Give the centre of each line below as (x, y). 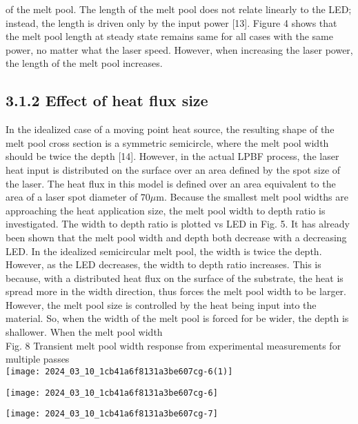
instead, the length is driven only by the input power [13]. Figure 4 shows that (171, 22)
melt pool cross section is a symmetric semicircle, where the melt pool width (167, 142)
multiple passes (38, 359)
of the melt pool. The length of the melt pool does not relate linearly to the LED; (179, 9)
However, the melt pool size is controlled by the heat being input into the (161, 304)
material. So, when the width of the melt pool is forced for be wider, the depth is (177, 318)
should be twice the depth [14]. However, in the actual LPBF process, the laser (172, 156)
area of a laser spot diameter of (72, 197)
